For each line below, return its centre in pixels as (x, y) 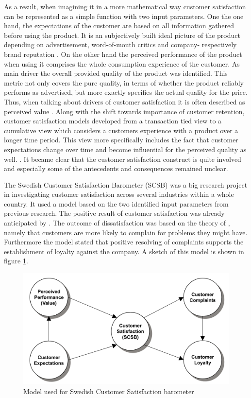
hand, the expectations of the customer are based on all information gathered (119, 26)
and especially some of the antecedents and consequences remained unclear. (116, 168)
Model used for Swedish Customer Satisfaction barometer (109, 391)
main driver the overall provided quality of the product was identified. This (116, 73)
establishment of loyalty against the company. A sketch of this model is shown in (124, 251)
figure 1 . (16, 261)
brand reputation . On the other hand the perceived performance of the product (123, 54)
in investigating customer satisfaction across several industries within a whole (119, 194)
